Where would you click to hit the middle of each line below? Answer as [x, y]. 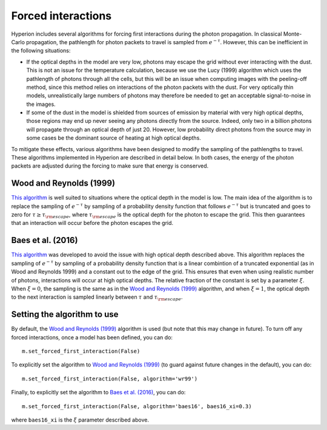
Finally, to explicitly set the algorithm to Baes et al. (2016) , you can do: [98, 393]
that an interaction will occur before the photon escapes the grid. [92, 223]
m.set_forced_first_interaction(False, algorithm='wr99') [110, 379]
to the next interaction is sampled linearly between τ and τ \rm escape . [97, 298]
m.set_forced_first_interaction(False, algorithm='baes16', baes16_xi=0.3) [137, 406]
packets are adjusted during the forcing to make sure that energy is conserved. [110, 166]
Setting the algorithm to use [65, 314]
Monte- [292, 34]
